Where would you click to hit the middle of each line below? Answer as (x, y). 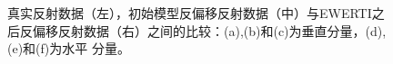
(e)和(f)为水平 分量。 (69, 48)
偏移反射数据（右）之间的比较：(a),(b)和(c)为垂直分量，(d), (209, 30)
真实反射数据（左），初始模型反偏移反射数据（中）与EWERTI (190, 13)
